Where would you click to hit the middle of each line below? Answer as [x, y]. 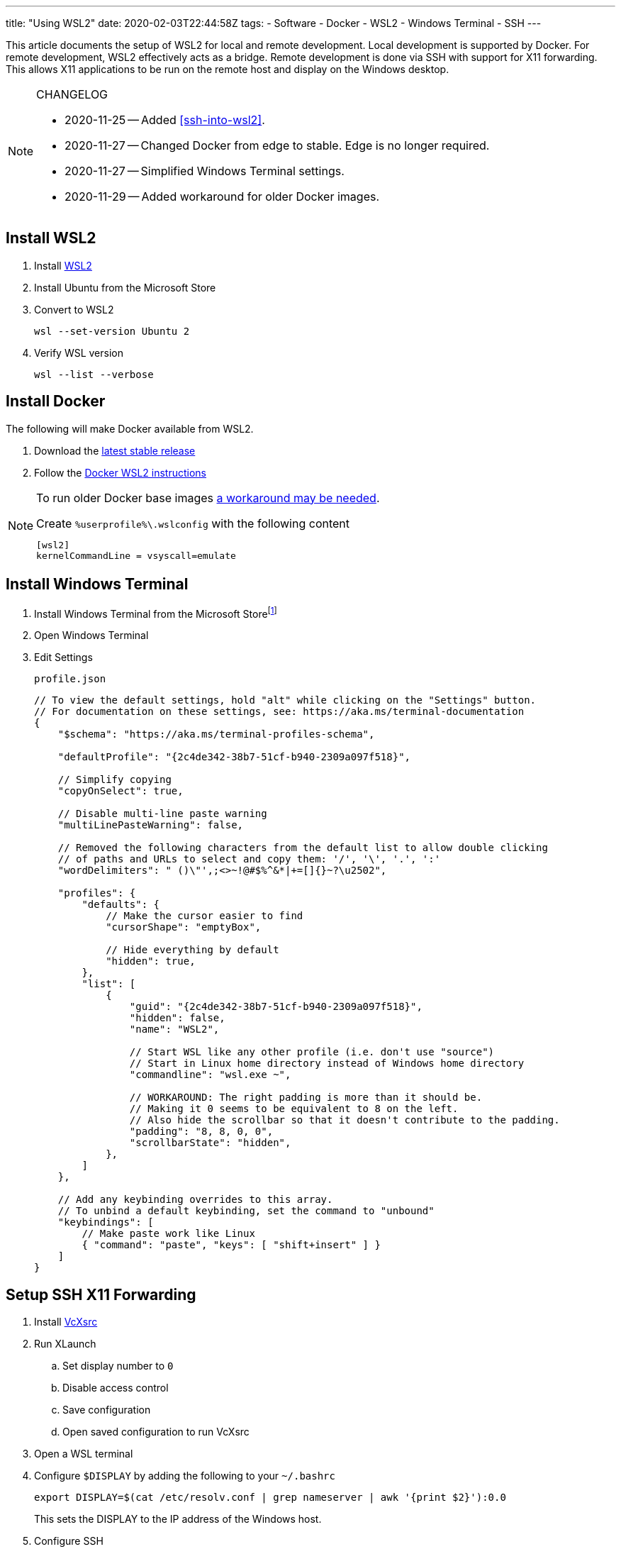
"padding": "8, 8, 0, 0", [201, 1132]
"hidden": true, [151, 961]
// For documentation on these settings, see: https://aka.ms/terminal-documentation [279, 712]
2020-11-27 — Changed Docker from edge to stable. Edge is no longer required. [277, 145]
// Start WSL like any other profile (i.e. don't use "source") [312, 1052]
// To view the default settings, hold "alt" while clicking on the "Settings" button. [285, 700]
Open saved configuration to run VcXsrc [156, 1432]
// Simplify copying [114, 780]
